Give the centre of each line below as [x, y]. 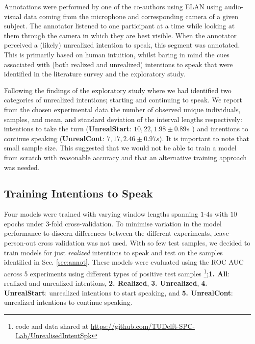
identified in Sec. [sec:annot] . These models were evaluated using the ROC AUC [124, 262]
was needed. [22, 167]
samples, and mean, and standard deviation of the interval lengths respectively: [123, 119]
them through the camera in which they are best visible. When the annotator [120, 35]
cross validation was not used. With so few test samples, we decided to [144, 243]
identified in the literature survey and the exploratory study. [95, 74]
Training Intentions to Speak [78, 193]
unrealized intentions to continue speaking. [68, 302]
